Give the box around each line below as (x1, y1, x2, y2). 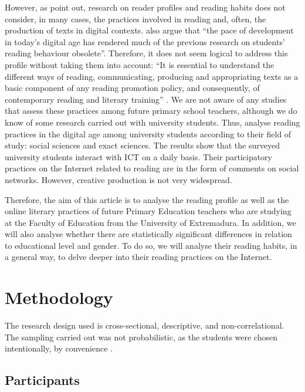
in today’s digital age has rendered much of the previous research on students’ (5, 35, 285, 48)
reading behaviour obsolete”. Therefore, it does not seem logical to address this (5, 47, 288, 59)
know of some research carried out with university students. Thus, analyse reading (5, 116, 300, 128)
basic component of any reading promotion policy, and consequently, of (5, 82, 260, 94)
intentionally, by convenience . (5, 342, 113, 354)
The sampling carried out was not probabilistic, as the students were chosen (5, 330, 277, 343)
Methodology (5, 285, 113, 309)
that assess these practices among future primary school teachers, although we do (5, 104, 297, 117)
